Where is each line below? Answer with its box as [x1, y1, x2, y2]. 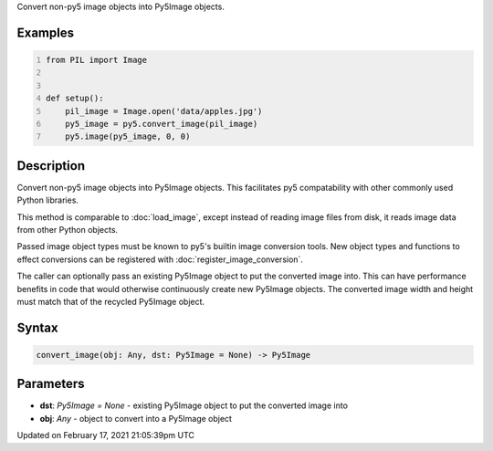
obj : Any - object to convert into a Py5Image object [39, 413, 233, 424]
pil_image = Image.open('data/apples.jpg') [65, 106, 263, 116]
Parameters [16, 376, 85, 392]
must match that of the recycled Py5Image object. [16, 296, 205, 307]
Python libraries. [16, 194, 79, 205]
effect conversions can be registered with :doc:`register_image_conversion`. [16, 254, 303, 265]
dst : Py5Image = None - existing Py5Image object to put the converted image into [39, 400, 349, 411]
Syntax [16, 320, 58, 335]
